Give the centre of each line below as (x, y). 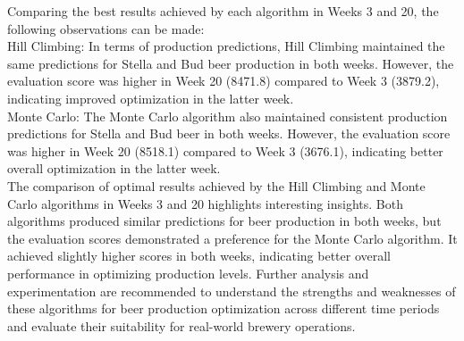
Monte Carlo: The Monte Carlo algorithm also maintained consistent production (228, 116)
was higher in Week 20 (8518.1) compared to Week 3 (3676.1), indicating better (225, 150)
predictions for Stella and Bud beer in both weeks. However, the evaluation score (229, 133)
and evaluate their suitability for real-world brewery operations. (181, 325)
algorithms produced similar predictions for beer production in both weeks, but (224, 221)
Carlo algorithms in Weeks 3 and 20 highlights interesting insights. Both (205, 203)
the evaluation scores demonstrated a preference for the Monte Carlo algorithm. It (232, 238)
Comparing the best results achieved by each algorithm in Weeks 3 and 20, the (223, 11)
